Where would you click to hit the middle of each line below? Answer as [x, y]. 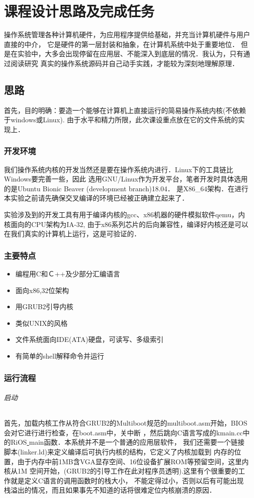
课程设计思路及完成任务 [79, 11]
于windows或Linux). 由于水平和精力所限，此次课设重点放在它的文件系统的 [121, 120]
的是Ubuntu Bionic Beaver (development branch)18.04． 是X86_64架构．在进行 [126, 188]
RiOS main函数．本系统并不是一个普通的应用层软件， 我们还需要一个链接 [127, 442]
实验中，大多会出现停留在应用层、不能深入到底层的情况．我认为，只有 [130, 54]
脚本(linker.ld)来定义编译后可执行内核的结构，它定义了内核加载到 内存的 [119, 452]
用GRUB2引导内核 [44, 306]
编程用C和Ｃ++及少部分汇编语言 [68, 274]
